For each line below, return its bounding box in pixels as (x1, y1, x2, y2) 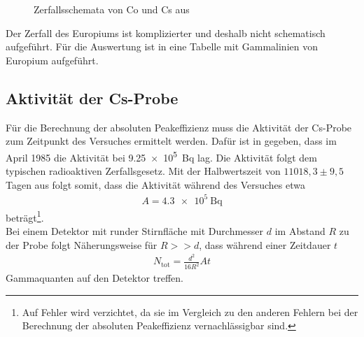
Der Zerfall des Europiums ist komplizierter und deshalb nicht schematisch (6, 25, 325, 40)
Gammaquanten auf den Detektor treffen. (6, 271, 183, 285)
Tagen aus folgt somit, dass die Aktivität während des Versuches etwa (6, 177, 305, 192)
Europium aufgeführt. (6, 52, 99, 67)
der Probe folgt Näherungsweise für (6, 237, 157, 252)
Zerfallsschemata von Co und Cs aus (34, 2, 190, 16)
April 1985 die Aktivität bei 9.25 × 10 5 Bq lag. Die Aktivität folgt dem (6, 148, 317, 164)
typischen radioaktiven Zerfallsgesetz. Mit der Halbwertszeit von (6, 164, 281, 178)
